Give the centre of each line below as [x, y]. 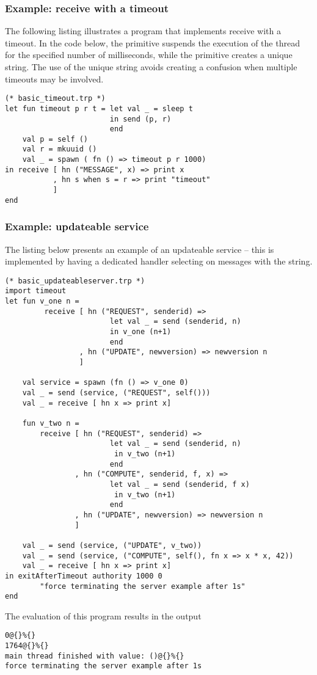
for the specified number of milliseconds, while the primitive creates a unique [149, 55]
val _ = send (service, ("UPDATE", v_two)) [112, 545]
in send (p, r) [140, 119]
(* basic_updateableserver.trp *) [75, 281]
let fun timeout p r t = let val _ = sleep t [99, 108]
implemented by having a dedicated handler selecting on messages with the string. [159, 261]
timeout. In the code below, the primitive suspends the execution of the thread [152, 42]
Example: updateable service [77, 226]
